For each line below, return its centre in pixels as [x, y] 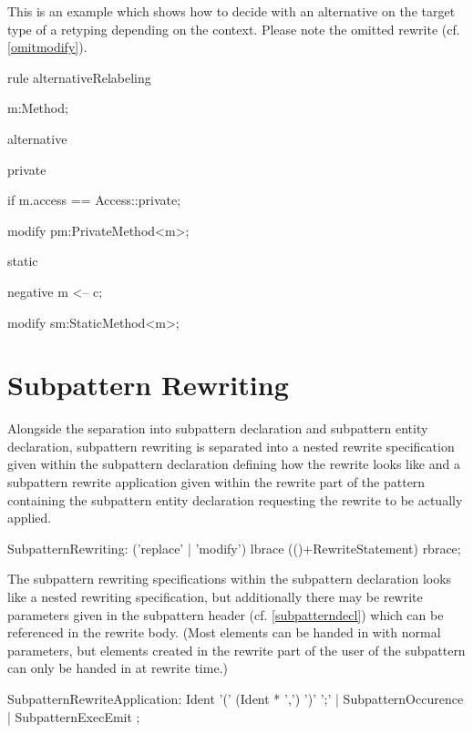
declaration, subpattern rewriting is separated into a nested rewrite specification [231, 446]
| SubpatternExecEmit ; [74, 716]
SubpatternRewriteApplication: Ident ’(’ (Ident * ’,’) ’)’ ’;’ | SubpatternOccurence [236, 698]
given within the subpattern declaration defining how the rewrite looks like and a [234, 464]
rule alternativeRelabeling [79, 77]
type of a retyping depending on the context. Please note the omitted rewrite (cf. [234, 29]
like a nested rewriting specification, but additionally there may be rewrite [215, 596]
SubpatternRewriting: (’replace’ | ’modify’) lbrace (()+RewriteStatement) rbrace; [234, 548]
